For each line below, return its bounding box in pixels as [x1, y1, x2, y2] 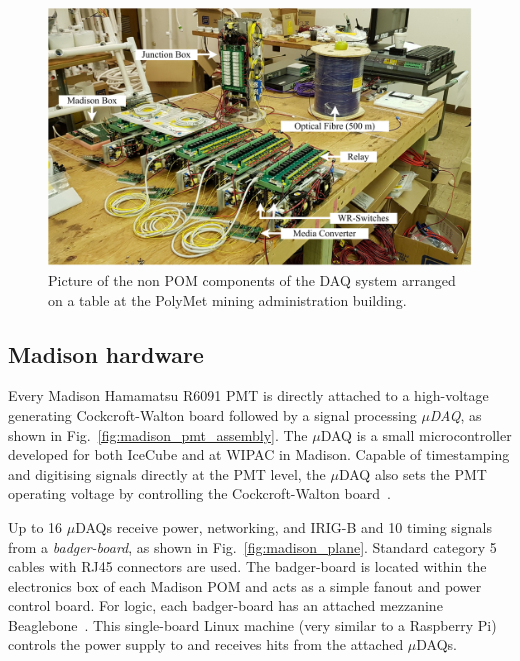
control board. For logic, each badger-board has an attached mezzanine [8, 595, 443, 616]
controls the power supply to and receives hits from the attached [8, 634, 404, 655]
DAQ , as [429, 404, 482, 425]
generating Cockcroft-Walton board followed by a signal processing [8, 404, 417, 425]
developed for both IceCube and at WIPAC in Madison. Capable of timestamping [8, 444, 510, 465]
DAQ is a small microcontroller [320, 424, 512, 445]
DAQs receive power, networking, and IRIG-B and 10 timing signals [75, 516, 492, 537]
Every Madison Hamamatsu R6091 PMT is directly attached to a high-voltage [8, 385, 489, 406]
